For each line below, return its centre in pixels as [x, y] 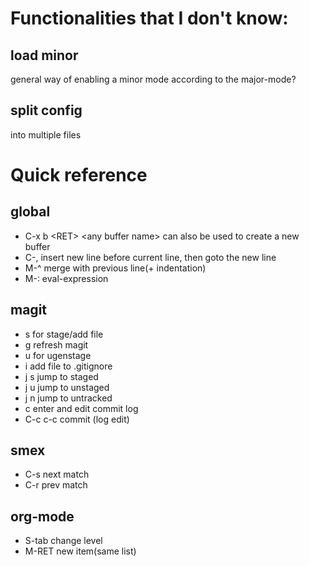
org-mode [42, 516]
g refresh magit [56, 344]
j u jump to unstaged [67, 387]
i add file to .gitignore [68, 366]
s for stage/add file [64, 334]
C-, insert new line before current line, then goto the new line [150, 257]
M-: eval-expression [66, 278]
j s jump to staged [61, 376]
